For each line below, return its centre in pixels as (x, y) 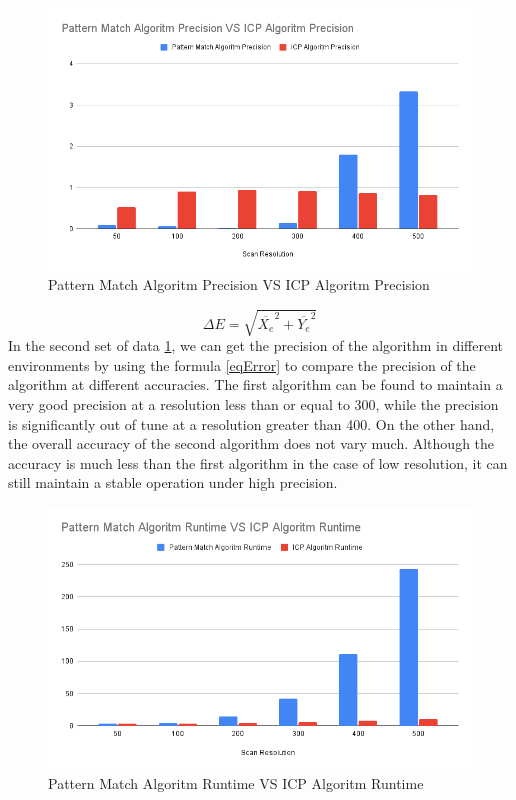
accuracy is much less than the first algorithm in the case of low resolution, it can (258, 462)
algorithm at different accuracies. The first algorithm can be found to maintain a (255, 384)
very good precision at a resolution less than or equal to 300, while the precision (253, 404)
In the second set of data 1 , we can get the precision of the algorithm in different (255, 345)
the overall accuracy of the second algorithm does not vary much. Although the (251, 443)
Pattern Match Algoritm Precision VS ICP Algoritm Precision (239, 284)
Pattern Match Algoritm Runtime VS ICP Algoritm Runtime (236, 783)
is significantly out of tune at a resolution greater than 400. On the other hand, (251, 423)
